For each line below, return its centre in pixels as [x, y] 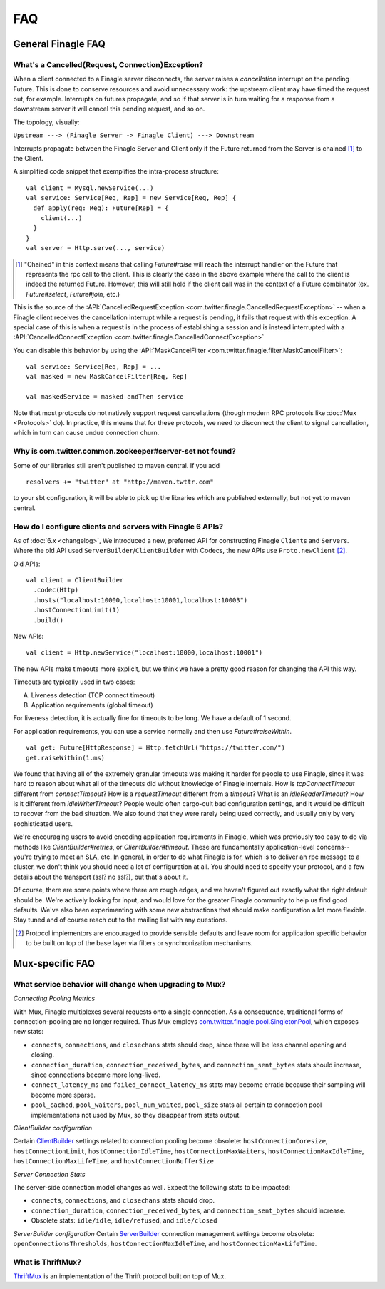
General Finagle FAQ [60, 44]
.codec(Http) [56, 590]
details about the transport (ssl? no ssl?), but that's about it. [101, 877]
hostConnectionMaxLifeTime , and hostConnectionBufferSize [113, 1161]
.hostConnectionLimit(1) [77, 610]
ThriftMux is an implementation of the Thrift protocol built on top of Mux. [120, 1276]
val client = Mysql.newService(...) [90, 188]
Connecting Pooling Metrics [54, 999]
